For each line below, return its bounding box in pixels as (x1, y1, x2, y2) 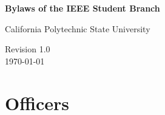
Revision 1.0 (5, 43, 50, 55)
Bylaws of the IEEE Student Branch (5, 2, 160, 14)
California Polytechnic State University (5, 22, 150, 35)
